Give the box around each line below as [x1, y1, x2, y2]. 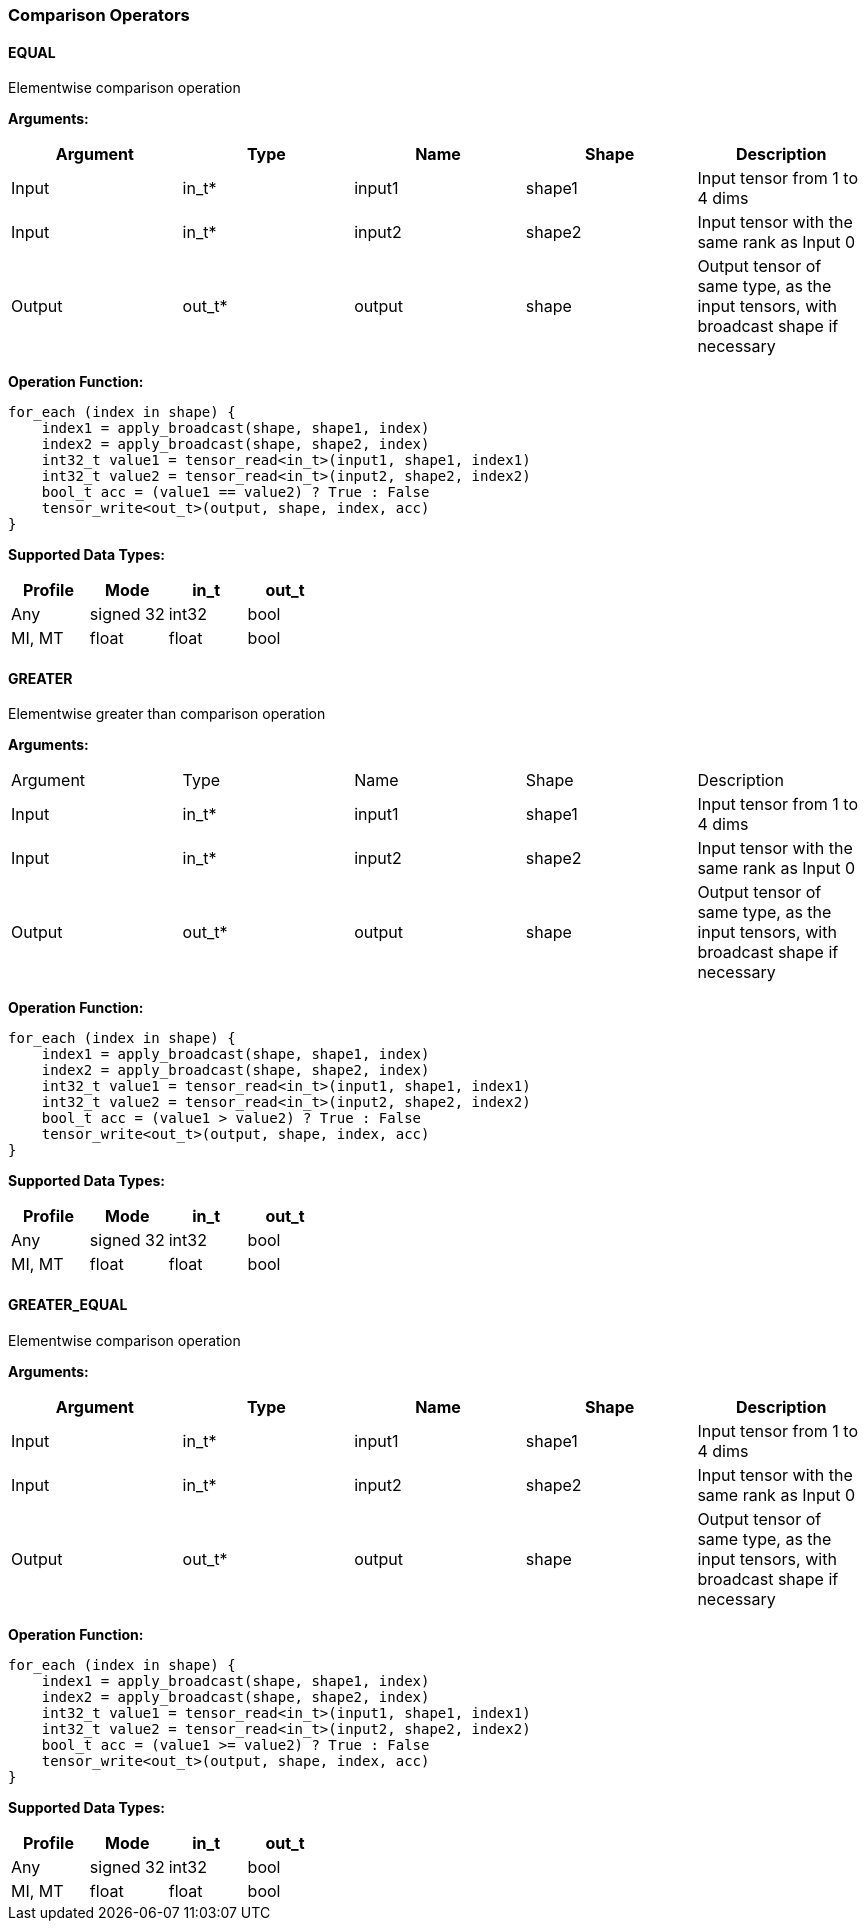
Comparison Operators [8, 5, 190, 25]
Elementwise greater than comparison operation [8, 705, 326, 723]
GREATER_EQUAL [8, 1296, 128, 1314]
